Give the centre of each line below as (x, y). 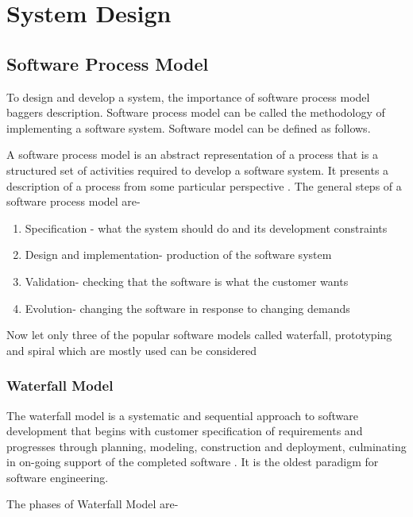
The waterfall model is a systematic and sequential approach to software (183, 415)
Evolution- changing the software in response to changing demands (187, 308)
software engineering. (58, 477)
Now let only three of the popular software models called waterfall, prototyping (199, 335)
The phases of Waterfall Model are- (93, 504)
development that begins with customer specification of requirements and (185, 431)
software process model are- (73, 201)
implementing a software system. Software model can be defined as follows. (189, 127)
